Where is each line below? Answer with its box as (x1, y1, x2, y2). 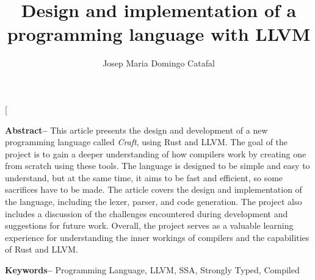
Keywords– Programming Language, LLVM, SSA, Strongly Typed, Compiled (5, 264, 300, 276)
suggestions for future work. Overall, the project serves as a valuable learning (5, 219, 294, 232)
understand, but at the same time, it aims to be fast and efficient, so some (5, 171, 283, 184)
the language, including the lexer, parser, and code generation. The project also (5, 195, 302, 208)
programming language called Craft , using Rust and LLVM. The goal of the (5, 135, 288, 148)
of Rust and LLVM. (5, 243, 78, 256)
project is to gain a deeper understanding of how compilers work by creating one (5, 147, 306, 160)
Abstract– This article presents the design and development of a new (5, 123, 268, 136)
